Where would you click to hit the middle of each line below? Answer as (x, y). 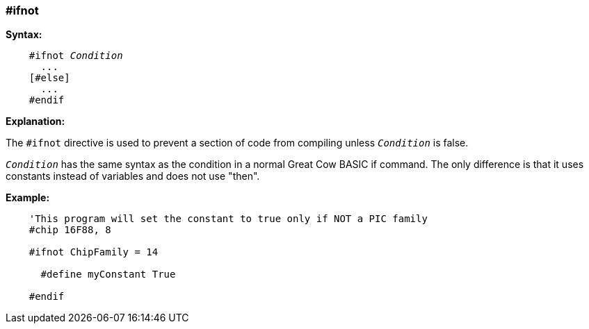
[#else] (49, 78)
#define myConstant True (108, 275)
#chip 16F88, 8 (70, 230)
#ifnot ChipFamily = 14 (94, 252)
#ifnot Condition (76, 56)
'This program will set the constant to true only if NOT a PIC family (228, 219)
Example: (28, 198)
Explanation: (35, 121)
